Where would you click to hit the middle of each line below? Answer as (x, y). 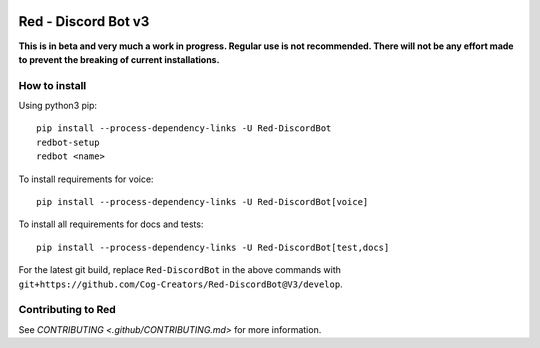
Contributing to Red (67, 310)
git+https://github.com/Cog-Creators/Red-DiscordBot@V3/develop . (181, 284)
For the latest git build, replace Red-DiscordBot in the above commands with (180, 270)
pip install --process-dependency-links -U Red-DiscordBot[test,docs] (213, 247)
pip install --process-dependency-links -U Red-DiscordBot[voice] (202, 201)
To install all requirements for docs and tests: (111, 224)
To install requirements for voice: (86, 179)
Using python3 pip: (58, 106)
